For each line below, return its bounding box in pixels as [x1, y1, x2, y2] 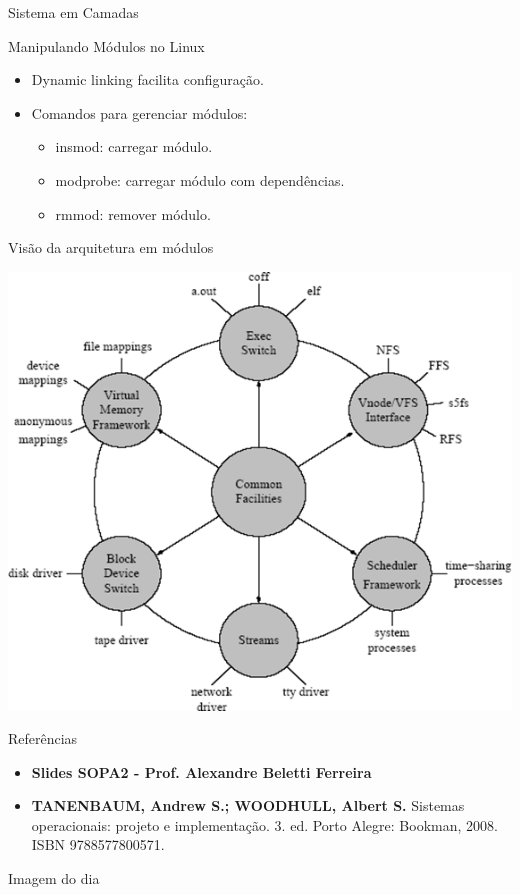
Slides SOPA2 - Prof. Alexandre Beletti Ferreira [31, 761, 372, 782]
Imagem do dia [8, 868, 100, 889]
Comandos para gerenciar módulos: [31, 102, 248, 123]
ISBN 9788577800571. [31, 834, 165, 855]
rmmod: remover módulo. [55, 203, 211, 224]
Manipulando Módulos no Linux [8, 35, 205, 56]
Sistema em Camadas [8, 2, 139, 22]
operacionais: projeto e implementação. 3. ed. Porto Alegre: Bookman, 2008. [31, 814, 498, 835]
